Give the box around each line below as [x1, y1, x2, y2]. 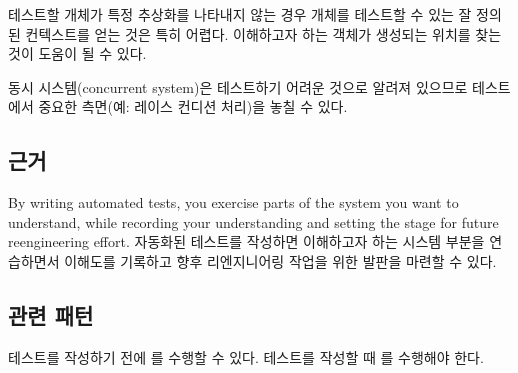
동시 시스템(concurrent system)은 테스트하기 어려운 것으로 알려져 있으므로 [8, 76, 468, 97]
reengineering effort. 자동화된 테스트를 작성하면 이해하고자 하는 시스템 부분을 [8, 231, 485, 252]
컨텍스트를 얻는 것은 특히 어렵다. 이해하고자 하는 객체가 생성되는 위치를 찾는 [25, 23, 502, 44]
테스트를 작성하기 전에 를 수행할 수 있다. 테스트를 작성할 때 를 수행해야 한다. [8, 346, 484, 367]
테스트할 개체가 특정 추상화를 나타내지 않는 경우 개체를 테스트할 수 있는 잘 [8, 4, 472, 24]
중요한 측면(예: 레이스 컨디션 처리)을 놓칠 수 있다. [38, 96, 348, 117]
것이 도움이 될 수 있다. [8, 43, 147, 64]
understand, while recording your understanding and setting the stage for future [8, 211, 499, 232]
